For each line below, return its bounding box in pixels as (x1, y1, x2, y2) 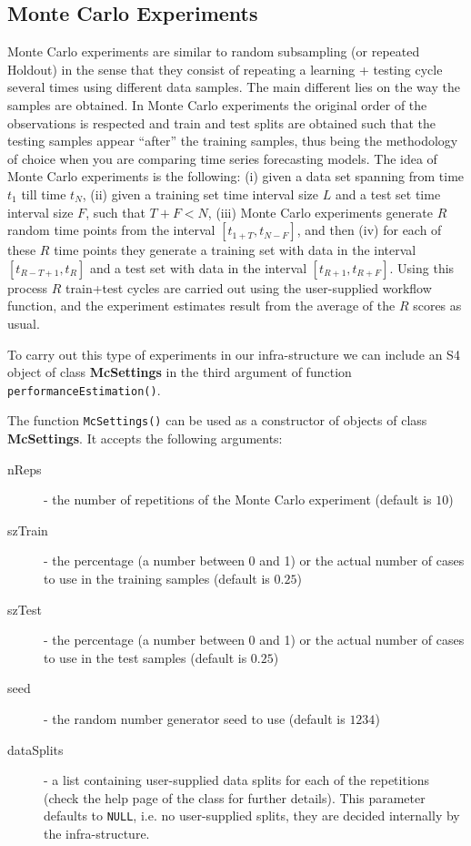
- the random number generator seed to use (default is (44, 708, 346, 728)
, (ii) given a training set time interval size (82, 184, 319, 203)
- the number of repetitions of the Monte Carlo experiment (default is (44, 490, 432, 509)
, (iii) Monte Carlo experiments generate (207, 202, 433, 221)
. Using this (389, 258, 455, 277)
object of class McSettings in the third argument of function (7, 362, 352, 382)
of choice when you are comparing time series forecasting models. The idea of (7, 148, 437, 168)
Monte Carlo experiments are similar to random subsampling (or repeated (7, 42, 420, 61)
